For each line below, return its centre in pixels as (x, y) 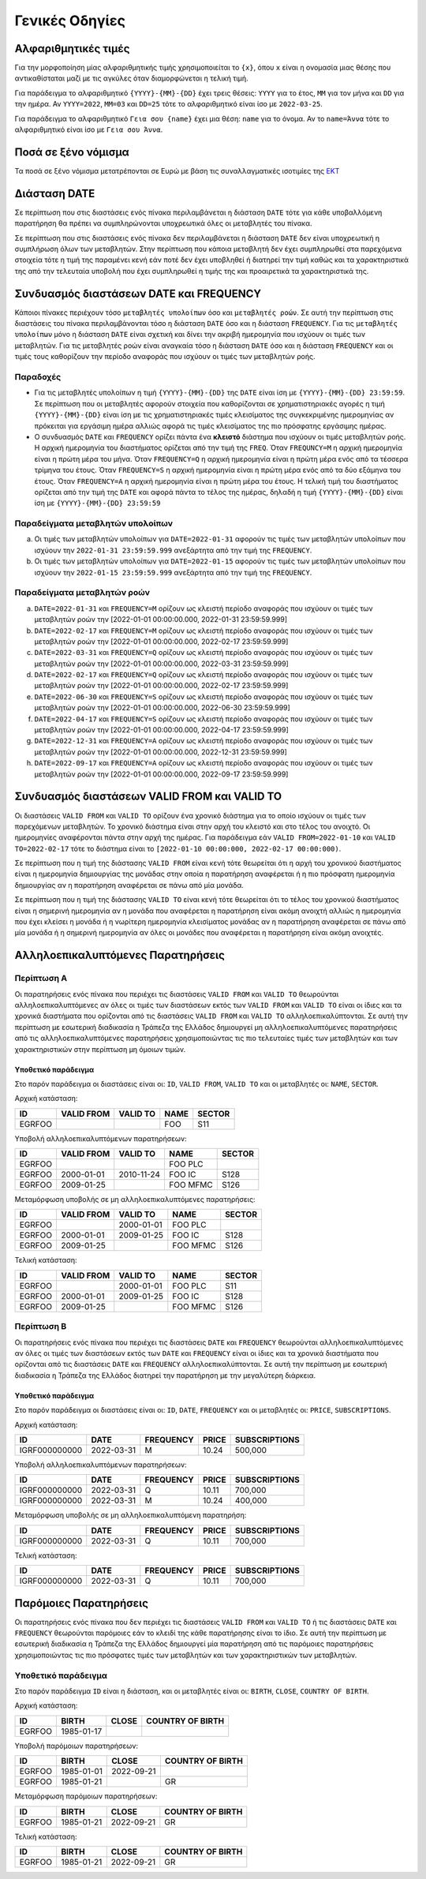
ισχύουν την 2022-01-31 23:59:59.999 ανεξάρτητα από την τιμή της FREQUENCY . (173, 550)
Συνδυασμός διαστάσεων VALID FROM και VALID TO (148, 797)
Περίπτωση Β (41, 1327)
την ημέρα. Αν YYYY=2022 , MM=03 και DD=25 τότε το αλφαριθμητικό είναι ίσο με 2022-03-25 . (169, 104)
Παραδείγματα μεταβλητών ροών (82, 593)
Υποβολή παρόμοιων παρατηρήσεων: (76, 1746)
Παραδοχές (38, 377)
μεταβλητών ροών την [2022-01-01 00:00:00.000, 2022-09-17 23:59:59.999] (161, 774)
